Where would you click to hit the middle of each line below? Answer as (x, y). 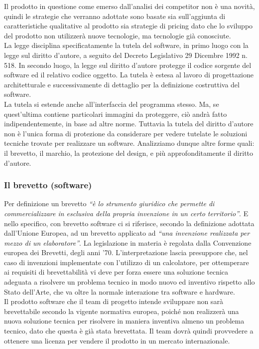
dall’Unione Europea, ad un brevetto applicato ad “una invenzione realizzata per (127, 233)
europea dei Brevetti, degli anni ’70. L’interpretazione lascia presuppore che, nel (126, 252)
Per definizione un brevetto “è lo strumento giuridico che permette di (109, 203)
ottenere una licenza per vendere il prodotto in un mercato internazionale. (117, 340)
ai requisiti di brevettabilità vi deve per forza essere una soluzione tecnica (116, 272)
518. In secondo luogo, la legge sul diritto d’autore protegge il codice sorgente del (128, 65)
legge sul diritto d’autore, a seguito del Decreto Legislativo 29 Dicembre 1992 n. (126, 55)
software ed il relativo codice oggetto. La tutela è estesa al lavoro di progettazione (129, 75)
